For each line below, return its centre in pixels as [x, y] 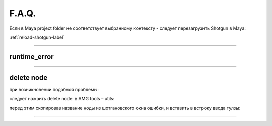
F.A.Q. [23, 13]
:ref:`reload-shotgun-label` [37, 37]
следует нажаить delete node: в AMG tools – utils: [62, 99]
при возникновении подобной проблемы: [54, 89]
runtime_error [31, 56]
